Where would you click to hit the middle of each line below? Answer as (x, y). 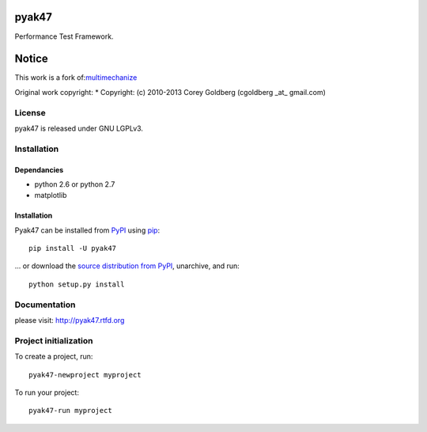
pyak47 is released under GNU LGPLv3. (79, 128)
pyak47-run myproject (70, 411)
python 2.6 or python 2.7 (75, 184)
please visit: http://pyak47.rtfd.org (70, 320)
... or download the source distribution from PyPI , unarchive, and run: (127, 266)
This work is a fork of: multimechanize (76, 78)
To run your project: (47, 392)
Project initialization (54, 340)
